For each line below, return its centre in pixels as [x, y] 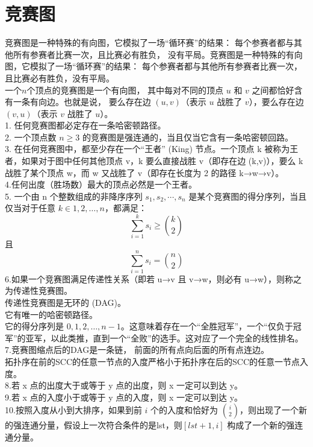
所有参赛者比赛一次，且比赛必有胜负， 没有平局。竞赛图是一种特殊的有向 [158, 54]
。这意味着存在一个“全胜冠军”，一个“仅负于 [207, 326]
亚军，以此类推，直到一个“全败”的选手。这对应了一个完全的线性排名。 [164, 338]
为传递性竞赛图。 [39, 290]
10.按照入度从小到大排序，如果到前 [73, 410]
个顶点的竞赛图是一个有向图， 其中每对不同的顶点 [125, 90]
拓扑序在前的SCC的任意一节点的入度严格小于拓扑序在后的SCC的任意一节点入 [156, 362]
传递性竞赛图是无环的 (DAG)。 [65, 303]
